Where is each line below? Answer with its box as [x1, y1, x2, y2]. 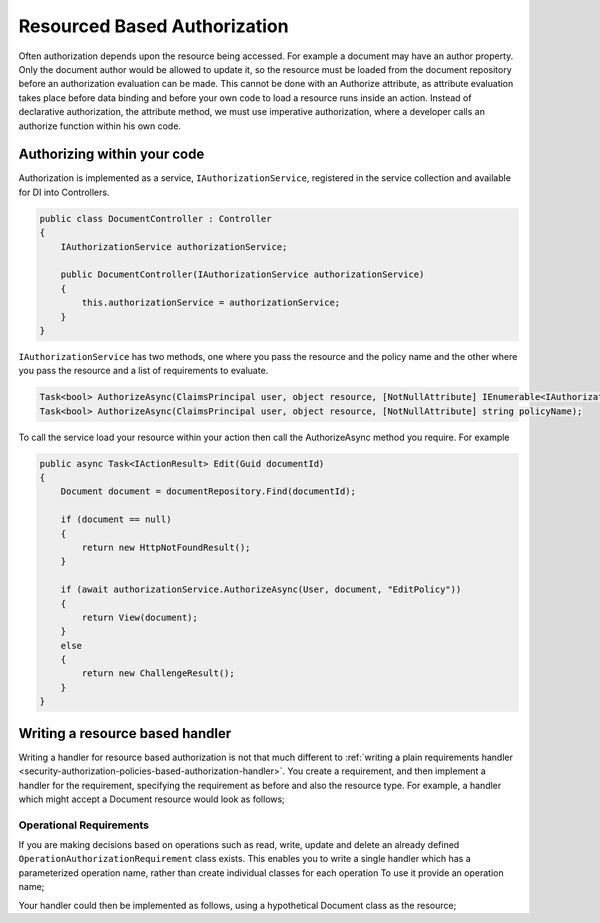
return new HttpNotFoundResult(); [81, 541, 251, 553]
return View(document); [81, 611, 199, 623]
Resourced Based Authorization [18, 15, 289, 37]
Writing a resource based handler [18, 725, 232, 742]
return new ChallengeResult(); [81, 668, 235, 679]
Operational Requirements [18, 818, 150, 832]
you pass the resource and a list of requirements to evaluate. [18, 365, 269, 377]
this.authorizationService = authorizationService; [81, 297, 341, 309]
